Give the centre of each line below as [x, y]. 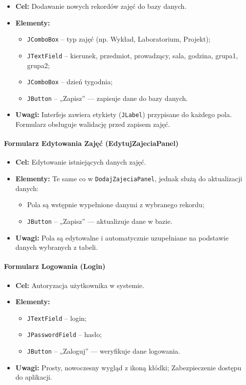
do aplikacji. [34, 377]
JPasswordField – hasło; [65, 334]
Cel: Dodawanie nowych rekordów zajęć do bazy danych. [101, 6]
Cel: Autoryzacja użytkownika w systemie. [80, 285]
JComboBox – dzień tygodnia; [70, 82]
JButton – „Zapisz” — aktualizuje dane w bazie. [100, 221]
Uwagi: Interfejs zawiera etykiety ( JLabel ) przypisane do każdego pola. [123, 114]
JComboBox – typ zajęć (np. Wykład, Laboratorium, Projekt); [119, 39]
